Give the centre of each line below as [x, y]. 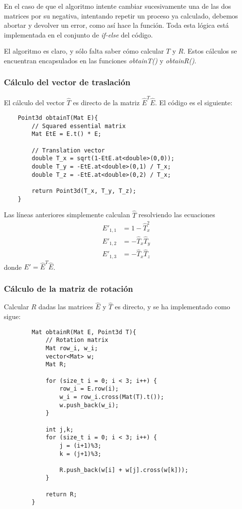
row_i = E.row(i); [89, 389]
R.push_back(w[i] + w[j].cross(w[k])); [124, 470]
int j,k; [60, 429]
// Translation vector [68, 150]
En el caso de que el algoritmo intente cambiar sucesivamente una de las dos [118, 6]
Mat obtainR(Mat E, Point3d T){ [84, 332]
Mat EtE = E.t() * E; [67, 134]
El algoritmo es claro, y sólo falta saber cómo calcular [84, 51]
